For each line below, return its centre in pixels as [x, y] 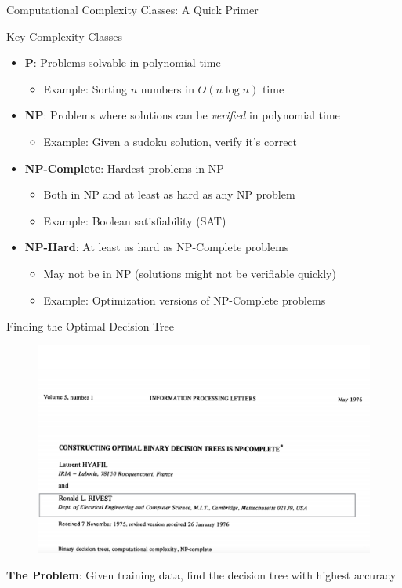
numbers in [167, 88]
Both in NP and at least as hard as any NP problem [169, 194]
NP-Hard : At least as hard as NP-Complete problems [157, 247]
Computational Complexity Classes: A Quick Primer [132, 9]
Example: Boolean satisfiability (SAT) [135, 220]
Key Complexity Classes [64, 36]
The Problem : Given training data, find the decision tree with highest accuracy [201, 575]
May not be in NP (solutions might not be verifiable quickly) [190, 273]
